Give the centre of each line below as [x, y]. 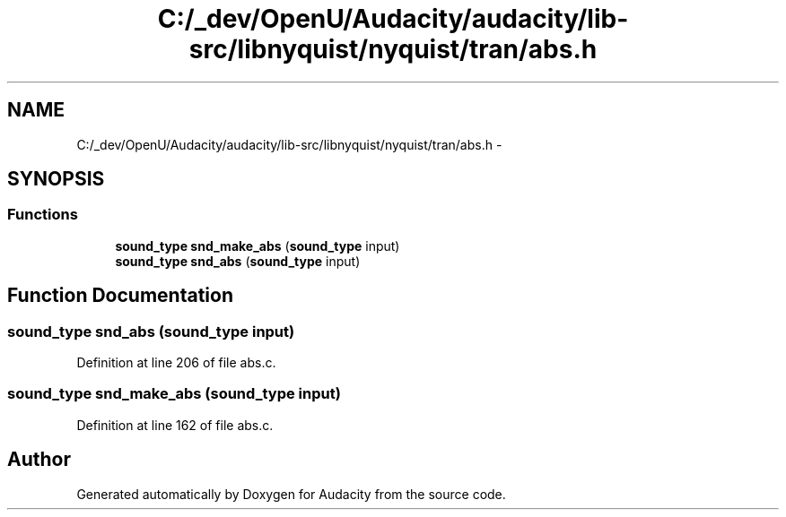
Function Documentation [120, 296]
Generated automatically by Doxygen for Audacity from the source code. [291, 494]
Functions [43, 215]
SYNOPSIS [56, 179]
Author [39, 460]
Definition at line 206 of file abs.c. [176, 363]
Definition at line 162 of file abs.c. [175, 425]
